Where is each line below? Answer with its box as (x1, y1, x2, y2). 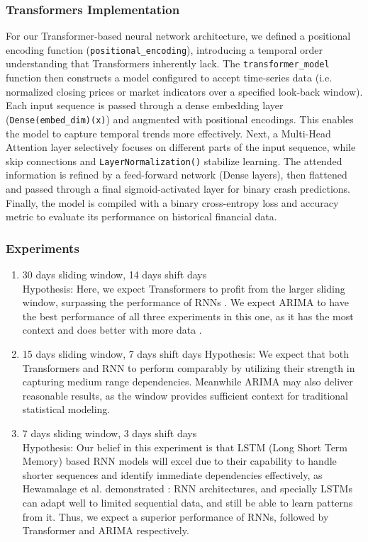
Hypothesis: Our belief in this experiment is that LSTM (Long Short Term (22, 439, 348, 454)
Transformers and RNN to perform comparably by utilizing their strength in (22, 360, 355, 375)
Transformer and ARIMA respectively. (22, 523, 189, 538)
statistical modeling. (22, 402, 111, 417)
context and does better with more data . (22, 322, 202, 337)
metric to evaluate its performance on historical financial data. (6, 209, 277, 224)
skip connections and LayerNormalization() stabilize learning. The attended (6, 153, 342, 168)
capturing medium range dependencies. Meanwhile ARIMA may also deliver (22, 374, 353, 389)
